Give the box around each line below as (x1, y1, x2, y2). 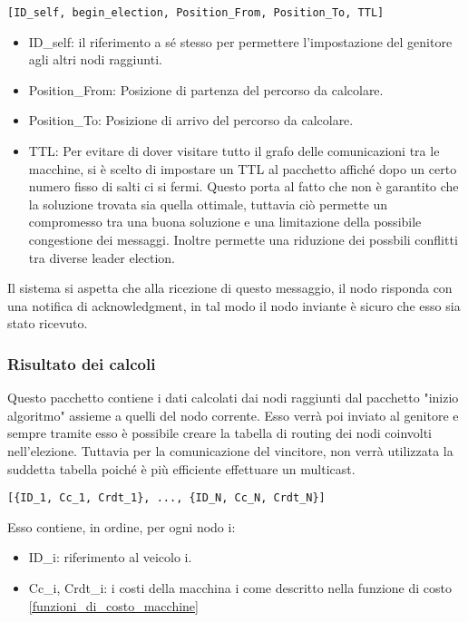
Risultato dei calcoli (7, 352, 156, 374)
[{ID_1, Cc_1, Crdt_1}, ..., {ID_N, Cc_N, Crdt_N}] (7, 491, 326, 505)
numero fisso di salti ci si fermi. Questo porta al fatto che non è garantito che (28, 177, 459, 196)
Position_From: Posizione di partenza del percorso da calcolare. (28, 80, 384, 99)
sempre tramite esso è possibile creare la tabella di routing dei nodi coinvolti (7, 423, 433, 442)
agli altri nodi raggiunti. (28, 50, 162, 69)
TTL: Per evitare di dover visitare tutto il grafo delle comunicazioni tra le (28, 141, 440, 160)
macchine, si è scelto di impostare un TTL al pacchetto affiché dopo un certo (28, 159, 457, 178)
